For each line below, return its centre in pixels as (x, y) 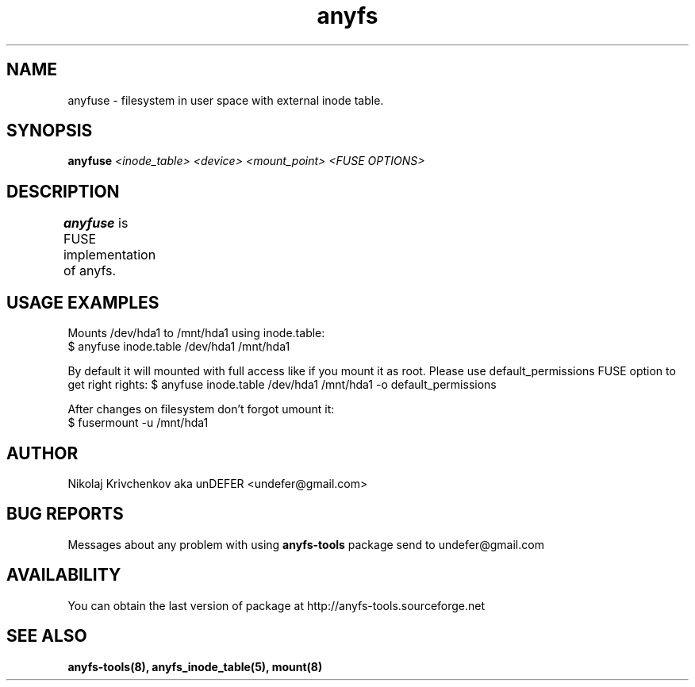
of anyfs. (90, 271)
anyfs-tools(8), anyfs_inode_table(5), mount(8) (195, 666)
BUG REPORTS (65, 514)
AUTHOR (42, 453)
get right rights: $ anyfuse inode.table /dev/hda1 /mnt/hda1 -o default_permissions (282, 385)
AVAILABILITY (64, 575)
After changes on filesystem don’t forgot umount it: (201, 409)
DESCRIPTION (63, 191)
